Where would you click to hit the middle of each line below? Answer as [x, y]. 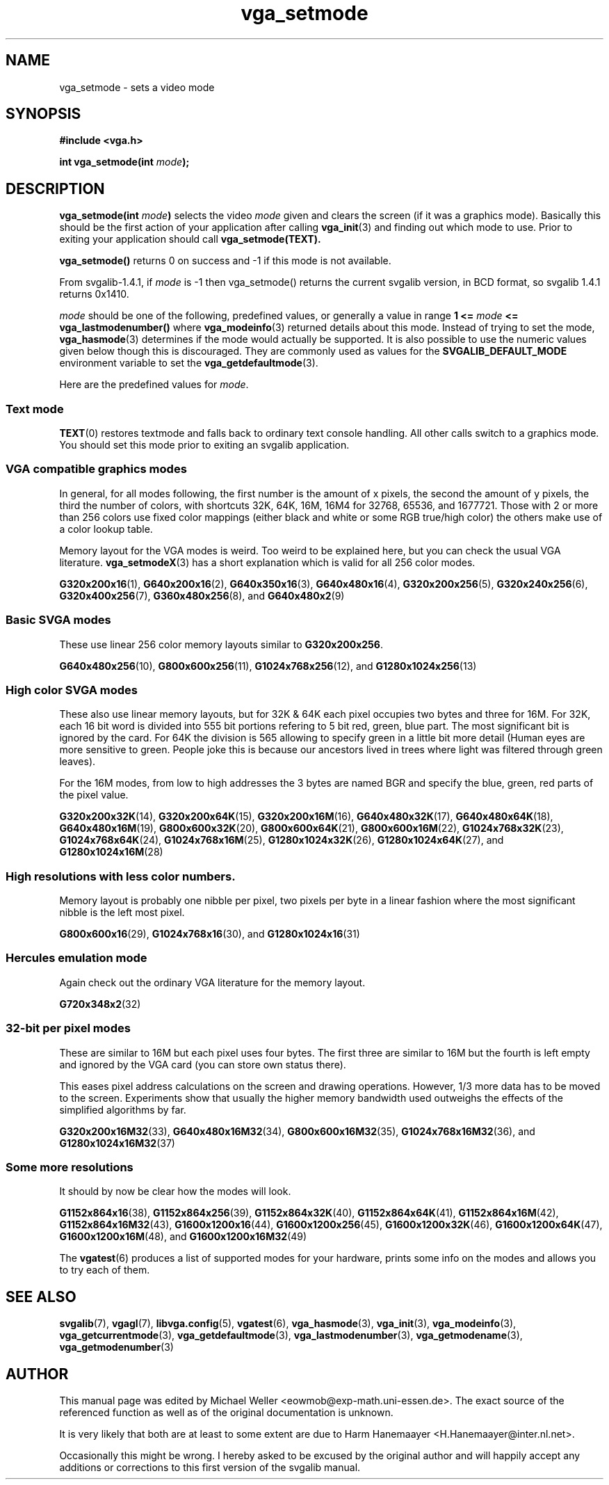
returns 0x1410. [94, 294]
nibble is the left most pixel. [122, 913]
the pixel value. [94, 795]
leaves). [78, 762]
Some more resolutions [70, 1167]
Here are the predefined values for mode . [154, 385]
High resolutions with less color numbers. [121, 876]
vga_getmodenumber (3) [116, 1347]
